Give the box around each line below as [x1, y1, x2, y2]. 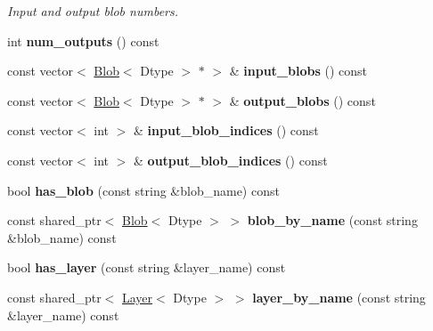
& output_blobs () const [229, 91, 376, 109]
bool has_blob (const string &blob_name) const [7, 181, 280, 199]
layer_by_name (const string [252, 287, 426, 306]
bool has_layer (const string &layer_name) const [7, 258, 286, 277]
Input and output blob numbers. [7, 2, 179, 20]
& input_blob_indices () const [134, 121, 319, 140]
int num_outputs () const [7, 31, 159, 50]
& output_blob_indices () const [134, 150, 328, 169]
